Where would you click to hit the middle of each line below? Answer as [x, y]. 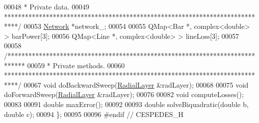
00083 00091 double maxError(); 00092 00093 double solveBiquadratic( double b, [127, 104]
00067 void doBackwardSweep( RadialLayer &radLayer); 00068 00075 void [136, 84]
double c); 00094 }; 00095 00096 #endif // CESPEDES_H [94, 114]
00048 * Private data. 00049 [47, 6]
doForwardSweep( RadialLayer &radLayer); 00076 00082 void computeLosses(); [124, 94]
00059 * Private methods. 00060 [76, 65]
